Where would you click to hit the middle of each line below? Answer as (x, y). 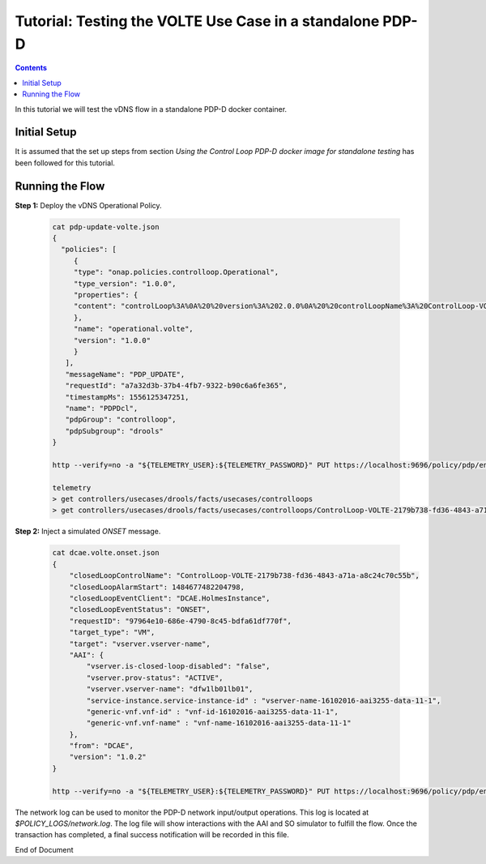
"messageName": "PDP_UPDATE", (125, 374)
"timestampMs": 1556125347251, (127, 397)
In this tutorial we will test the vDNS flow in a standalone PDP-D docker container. (151, 109)
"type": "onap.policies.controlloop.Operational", (176, 272)
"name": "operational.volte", (133, 329)
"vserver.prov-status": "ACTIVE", (155, 678)
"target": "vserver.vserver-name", (140, 644)
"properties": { (106, 295)
